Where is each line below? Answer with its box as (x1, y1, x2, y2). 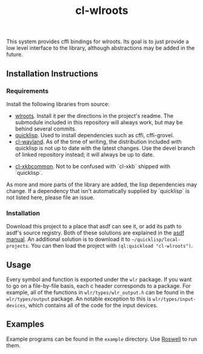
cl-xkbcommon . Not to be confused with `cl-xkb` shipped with (15, 162, 171, 170)
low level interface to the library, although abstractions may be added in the (6, 44, 195, 52)
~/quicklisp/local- (131, 237, 181, 243)
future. (6, 51, 23, 58)
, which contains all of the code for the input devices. (25, 301, 158, 308)
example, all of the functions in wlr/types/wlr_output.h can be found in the (6, 288, 195, 296)
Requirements (6, 86, 49, 95)
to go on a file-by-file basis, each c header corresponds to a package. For (6, 282, 191, 289)
